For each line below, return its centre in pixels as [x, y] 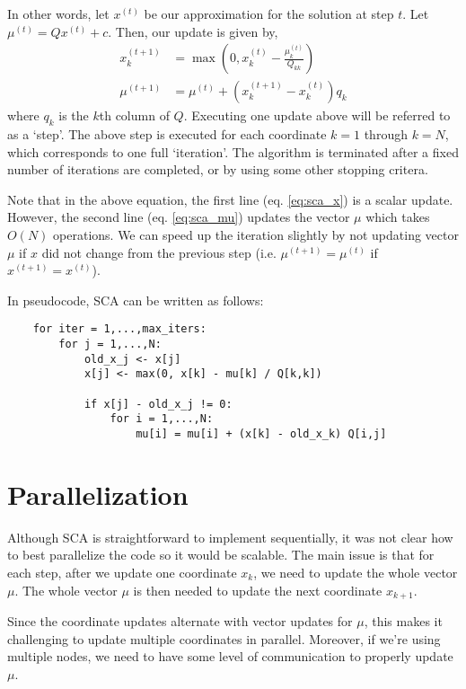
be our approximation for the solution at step [269, 13]
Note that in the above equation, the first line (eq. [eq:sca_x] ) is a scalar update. [230, 199]
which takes [398, 217]
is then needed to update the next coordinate [258, 590]
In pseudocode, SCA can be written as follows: [136, 300]
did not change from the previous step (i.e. [159, 252]
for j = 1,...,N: [110, 344]
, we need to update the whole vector [356, 572]
